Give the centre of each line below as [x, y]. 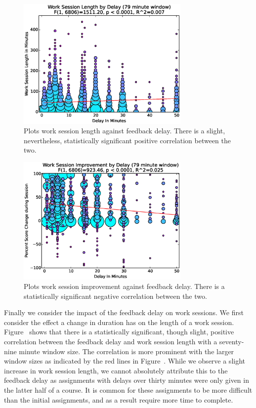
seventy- [232, 342]
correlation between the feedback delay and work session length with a [111, 342]
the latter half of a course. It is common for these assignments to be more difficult [128, 390]
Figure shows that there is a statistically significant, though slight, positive [119, 332]
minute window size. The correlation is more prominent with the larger [127, 351]
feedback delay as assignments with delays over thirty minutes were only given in [127, 380]
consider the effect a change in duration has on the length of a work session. [119, 322]
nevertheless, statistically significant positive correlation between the [128, 140]
